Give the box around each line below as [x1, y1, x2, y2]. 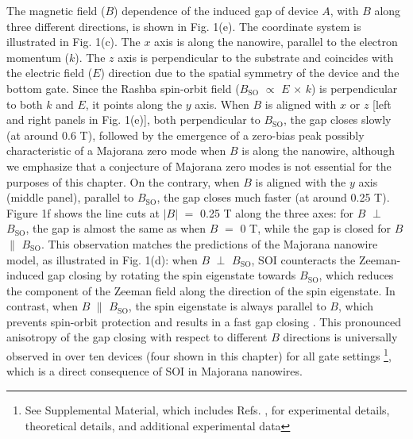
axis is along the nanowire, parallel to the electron [154, 33, 398, 50]
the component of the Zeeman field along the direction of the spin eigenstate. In [6, 282, 396, 298]
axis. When [195, 95, 249, 112]
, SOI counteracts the [251, 251, 356, 268]
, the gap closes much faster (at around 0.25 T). [156, 189, 390, 206]
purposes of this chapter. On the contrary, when [6, 173, 240, 190]
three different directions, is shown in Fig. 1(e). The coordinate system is [6, 17, 361, 34]
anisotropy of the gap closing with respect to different [6, 329, 268, 345]
